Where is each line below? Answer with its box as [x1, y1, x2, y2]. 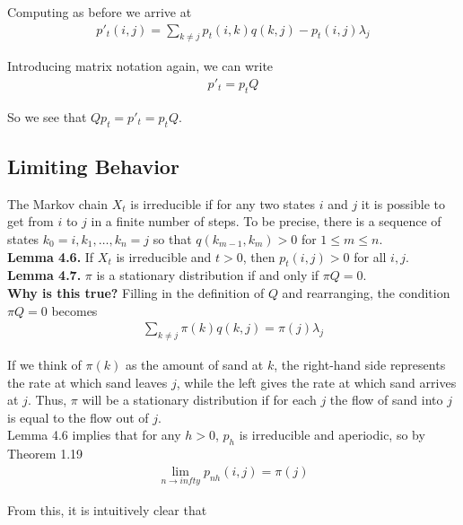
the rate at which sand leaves [7, 372, 168, 391]
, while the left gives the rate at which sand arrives [176, 372, 457, 391]
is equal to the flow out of [7, 407, 149, 426]
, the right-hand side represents [274, 355, 446, 374]
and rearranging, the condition [282, 284, 450, 302]
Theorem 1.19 [7, 444, 83, 463]
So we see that [7, 107, 87, 126]
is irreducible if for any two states [130, 194, 315, 213]
